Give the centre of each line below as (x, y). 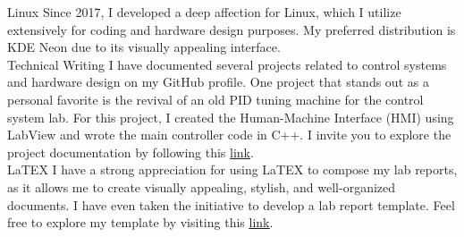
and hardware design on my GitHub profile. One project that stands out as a (218, 82)
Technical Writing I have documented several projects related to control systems (227, 64)
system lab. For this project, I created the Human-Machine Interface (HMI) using (231, 117)
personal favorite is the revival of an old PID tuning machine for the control (215, 99)
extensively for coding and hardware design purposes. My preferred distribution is (232, 29)
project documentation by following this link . (131, 152)
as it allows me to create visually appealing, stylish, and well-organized (202, 186)
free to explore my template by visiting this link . (140, 222)
